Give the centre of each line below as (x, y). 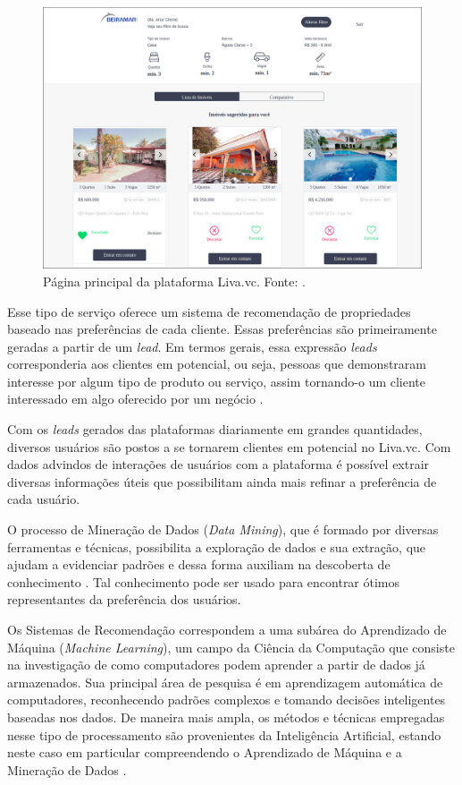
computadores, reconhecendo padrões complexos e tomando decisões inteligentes (227, 700)
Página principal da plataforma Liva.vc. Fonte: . (174, 281)
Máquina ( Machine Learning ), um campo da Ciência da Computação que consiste (231, 647)
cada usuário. (44, 499)
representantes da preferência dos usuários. (124, 599)
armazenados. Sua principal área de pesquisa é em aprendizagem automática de (225, 682)
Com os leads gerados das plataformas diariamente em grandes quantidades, (215, 429)
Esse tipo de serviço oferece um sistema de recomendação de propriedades (209, 311)
